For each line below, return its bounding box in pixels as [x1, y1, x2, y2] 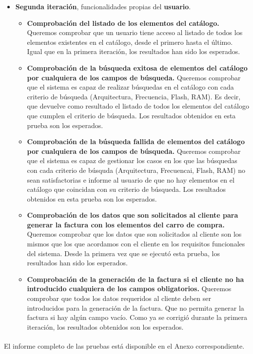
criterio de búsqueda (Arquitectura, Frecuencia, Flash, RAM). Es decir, [27, 91, 241, 101]
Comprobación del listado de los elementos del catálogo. [27, 18, 219, 28]
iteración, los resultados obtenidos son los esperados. [27, 321, 184, 332]
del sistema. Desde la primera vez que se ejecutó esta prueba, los [27, 248, 220, 258]
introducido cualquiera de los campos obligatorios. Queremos [27, 283, 232, 294]
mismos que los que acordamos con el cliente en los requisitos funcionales [27, 239, 245, 249]
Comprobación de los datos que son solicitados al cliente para [27, 210, 238, 220]
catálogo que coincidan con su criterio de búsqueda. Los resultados [27, 184, 226, 194]
